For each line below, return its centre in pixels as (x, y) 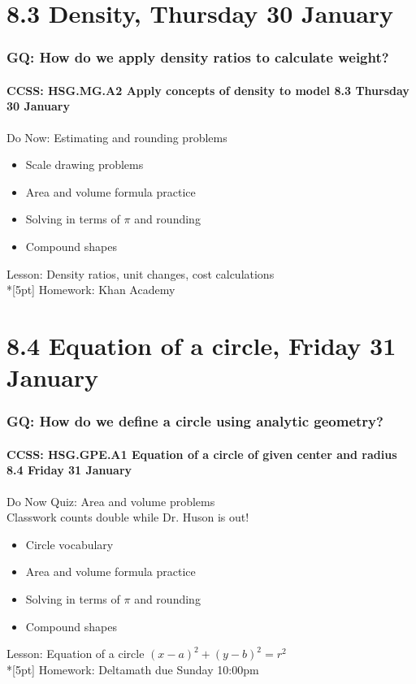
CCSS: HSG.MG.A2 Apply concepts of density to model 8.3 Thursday (208, 90)
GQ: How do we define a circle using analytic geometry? (195, 421)
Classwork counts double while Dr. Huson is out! (128, 517)
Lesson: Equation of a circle (76, 654)
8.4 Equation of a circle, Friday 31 (201, 345)
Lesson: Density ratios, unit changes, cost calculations (141, 273)
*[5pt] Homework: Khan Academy (91, 290)
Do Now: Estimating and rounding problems (117, 137)
